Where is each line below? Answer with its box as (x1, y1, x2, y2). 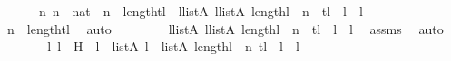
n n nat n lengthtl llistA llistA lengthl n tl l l (38, 2, 363, 20)
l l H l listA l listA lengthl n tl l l (47, 37, 299, 56)
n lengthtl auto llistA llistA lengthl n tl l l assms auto (6, 19, 444, 38)
